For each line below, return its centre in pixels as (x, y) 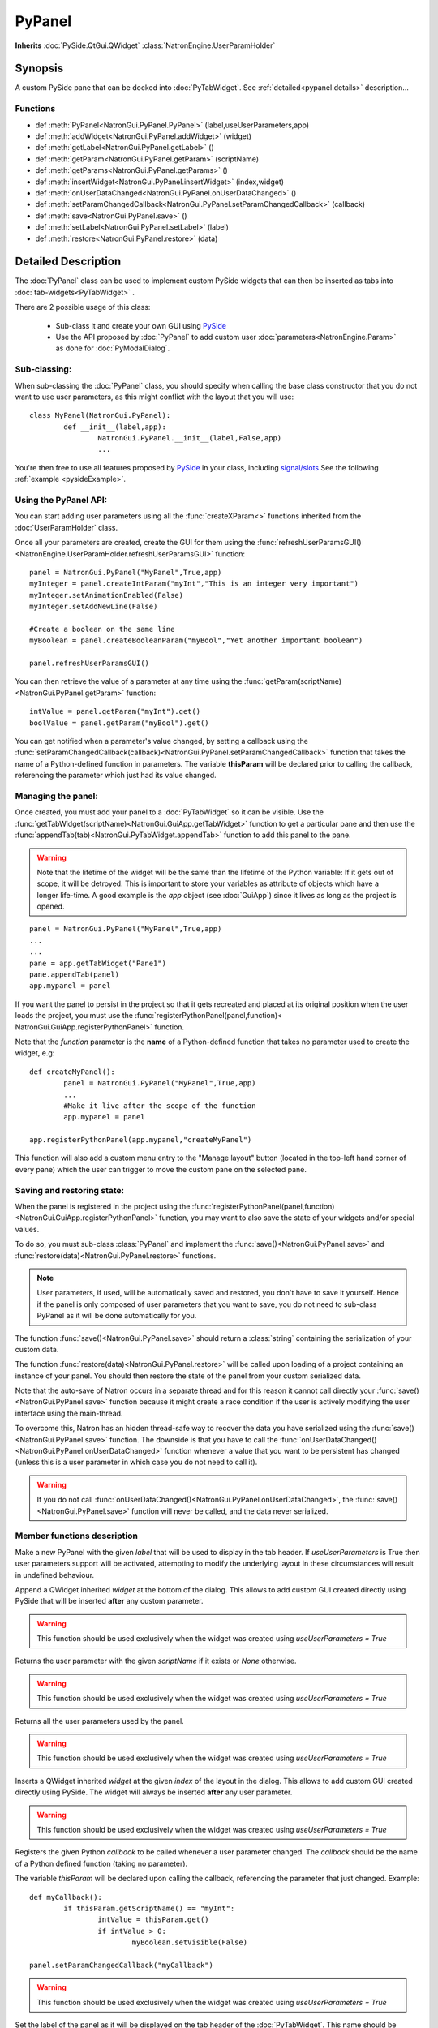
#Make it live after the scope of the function (160, 1106)
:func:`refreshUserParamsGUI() (309, 543)
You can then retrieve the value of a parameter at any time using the (129, 681)
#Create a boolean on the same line (102, 629)
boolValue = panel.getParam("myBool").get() (120, 723)
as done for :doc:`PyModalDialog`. (113, 348)
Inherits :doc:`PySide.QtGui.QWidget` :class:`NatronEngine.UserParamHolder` (145, 45)
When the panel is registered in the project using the (103, 1207)
